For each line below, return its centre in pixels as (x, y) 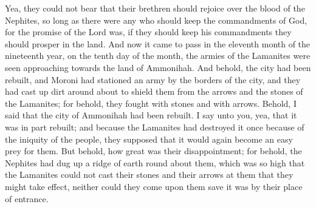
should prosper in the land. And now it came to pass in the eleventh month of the (158, 43)
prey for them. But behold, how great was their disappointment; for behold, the (153, 151)
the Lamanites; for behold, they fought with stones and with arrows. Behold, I (151, 103)
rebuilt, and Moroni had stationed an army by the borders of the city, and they (153, 79)
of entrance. (27, 198)
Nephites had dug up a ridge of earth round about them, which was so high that (155, 162)
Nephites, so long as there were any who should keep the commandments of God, (156, 20)
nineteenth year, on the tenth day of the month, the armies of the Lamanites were (158, 56)
